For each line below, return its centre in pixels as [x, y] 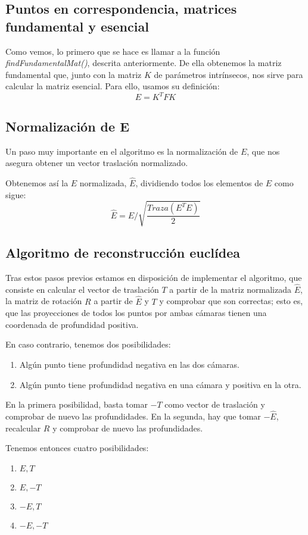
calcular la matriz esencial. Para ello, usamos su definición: [113, 86]
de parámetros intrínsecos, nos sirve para [228, 74]
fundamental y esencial [77, 26]
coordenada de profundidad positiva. [72, 324]
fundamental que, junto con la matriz [74, 74]
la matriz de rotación [44, 301]
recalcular [23, 428]
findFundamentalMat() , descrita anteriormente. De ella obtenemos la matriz [144, 63]
